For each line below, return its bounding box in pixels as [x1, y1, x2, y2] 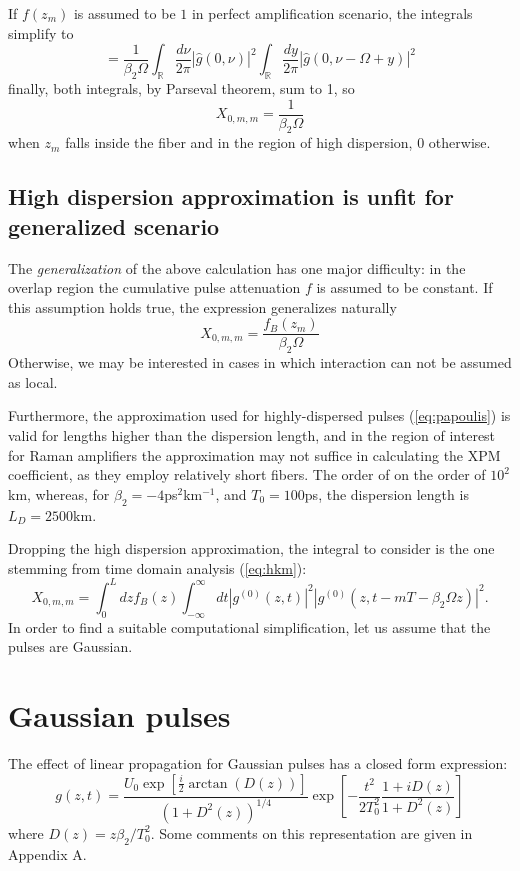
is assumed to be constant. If [316, 277, 493, 298]
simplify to [8, 22, 74, 43]
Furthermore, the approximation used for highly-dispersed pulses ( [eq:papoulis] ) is [8, 405, 511, 426]
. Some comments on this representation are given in [150, 822, 473, 843]
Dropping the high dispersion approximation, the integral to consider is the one [8, 538, 495, 559]
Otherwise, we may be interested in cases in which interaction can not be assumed [8, 352, 512, 373]
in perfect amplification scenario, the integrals [191, 3, 473, 23]
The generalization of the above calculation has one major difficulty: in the [8, 257, 466, 278]
